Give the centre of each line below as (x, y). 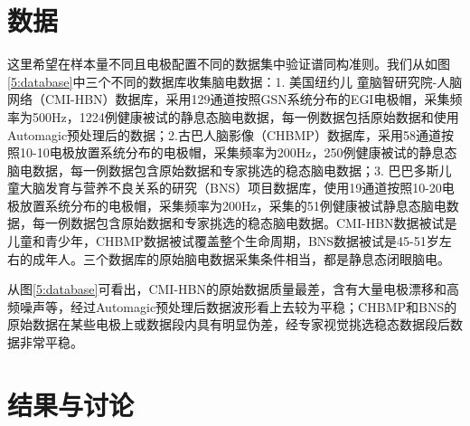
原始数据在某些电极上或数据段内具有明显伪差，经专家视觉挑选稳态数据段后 (229, 324)
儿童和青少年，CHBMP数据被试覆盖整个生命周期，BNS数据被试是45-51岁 (223, 241)
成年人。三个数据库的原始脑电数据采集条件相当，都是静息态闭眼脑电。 (241, 258)
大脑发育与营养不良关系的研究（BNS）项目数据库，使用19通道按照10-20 (230, 188)
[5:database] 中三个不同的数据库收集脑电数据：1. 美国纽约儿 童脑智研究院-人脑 (235, 81)
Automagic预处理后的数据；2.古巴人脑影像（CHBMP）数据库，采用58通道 (224, 134)
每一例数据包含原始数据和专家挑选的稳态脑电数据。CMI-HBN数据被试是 (244, 223)
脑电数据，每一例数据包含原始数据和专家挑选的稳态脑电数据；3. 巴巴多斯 (223, 170)
